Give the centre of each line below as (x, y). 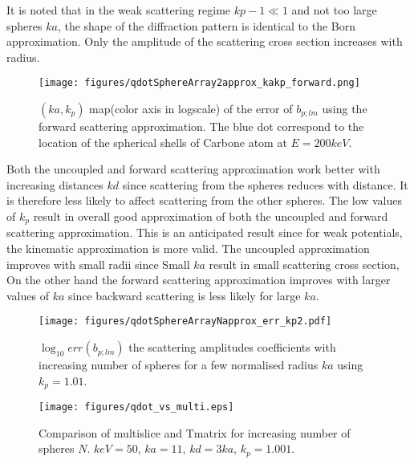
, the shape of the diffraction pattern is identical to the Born (206, 25)
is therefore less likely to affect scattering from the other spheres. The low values (205, 200)
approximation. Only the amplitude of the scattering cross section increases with (205, 41)
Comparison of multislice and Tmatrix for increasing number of (195, 432)
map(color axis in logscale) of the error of (191, 109)
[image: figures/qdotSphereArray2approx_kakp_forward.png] (199, 83)
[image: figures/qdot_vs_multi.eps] (136, 407)
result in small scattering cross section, (304, 264)
